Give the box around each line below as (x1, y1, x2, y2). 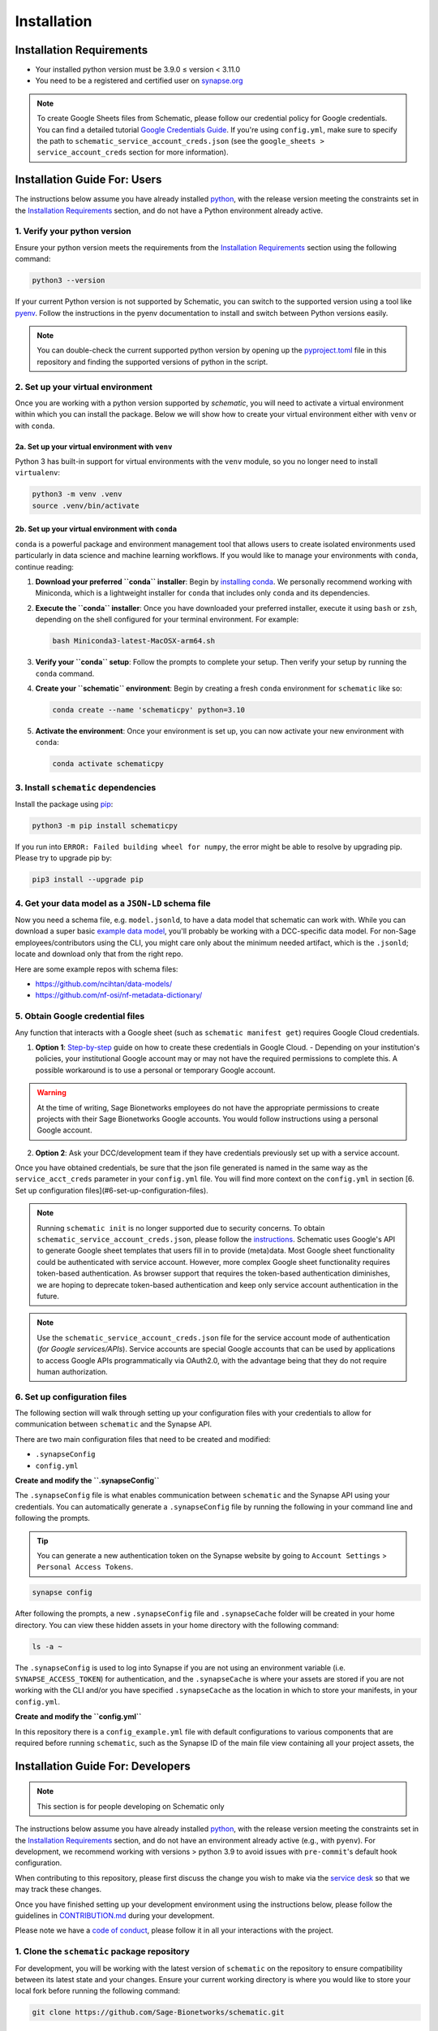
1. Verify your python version (15, 226, 131, 237)
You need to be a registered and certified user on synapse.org (35, 76, 243, 85)
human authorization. (36, 1366, 109, 1376)
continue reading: (15, 561, 75, 572)
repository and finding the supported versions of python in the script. (36, 357, 268, 366)
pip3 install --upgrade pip (32, 875, 144, 885)
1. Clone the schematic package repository (15, 1946, 190, 1957)
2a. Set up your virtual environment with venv (15, 441, 173, 451)
